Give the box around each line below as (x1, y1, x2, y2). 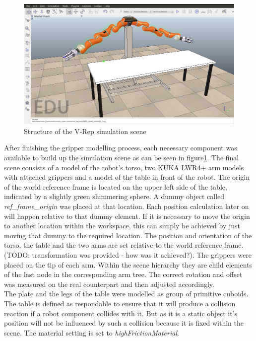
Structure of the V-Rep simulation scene (24, 126, 146, 136)
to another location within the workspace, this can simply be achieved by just (4, 220, 240, 231)
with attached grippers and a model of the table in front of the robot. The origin (4, 172, 250, 182)
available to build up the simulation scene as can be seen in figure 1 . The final (4, 152, 239, 162)
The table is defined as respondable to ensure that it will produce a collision (4, 298, 236, 308)
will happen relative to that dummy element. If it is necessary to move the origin (4, 210, 250, 221)
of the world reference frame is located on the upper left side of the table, (4, 181, 227, 192)
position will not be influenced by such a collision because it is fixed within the (4, 318, 244, 328)
